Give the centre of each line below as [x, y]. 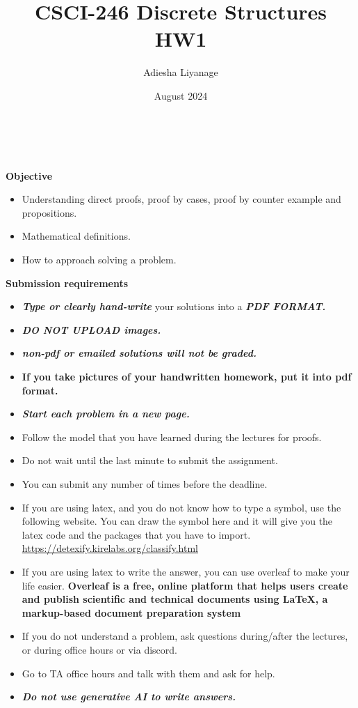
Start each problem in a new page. [106, 414]
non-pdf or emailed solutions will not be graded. [139, 353]
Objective [29, 175]
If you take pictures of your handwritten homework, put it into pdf [187, 377]
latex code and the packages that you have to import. [136, 534]
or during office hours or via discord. [99, 649]
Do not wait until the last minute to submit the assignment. [150, 460]
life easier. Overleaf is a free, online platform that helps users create [185, 585]
